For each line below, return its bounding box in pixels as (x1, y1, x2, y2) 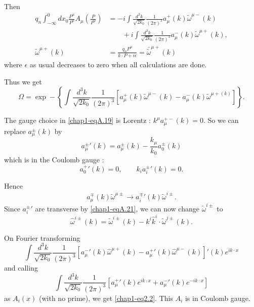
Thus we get (4, 76, 42, 86)
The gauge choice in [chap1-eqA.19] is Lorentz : (4, 115, 151, 125)
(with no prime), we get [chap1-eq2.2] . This (39, 292, 173, 303)
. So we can (203, 115, 239, 125)
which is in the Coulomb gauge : (4, 154, 104, 165)
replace (4, 125, 26, 136)
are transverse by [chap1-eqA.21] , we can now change (35, 203, 199, 213)
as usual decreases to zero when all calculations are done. (29, 59, 207, 70)
